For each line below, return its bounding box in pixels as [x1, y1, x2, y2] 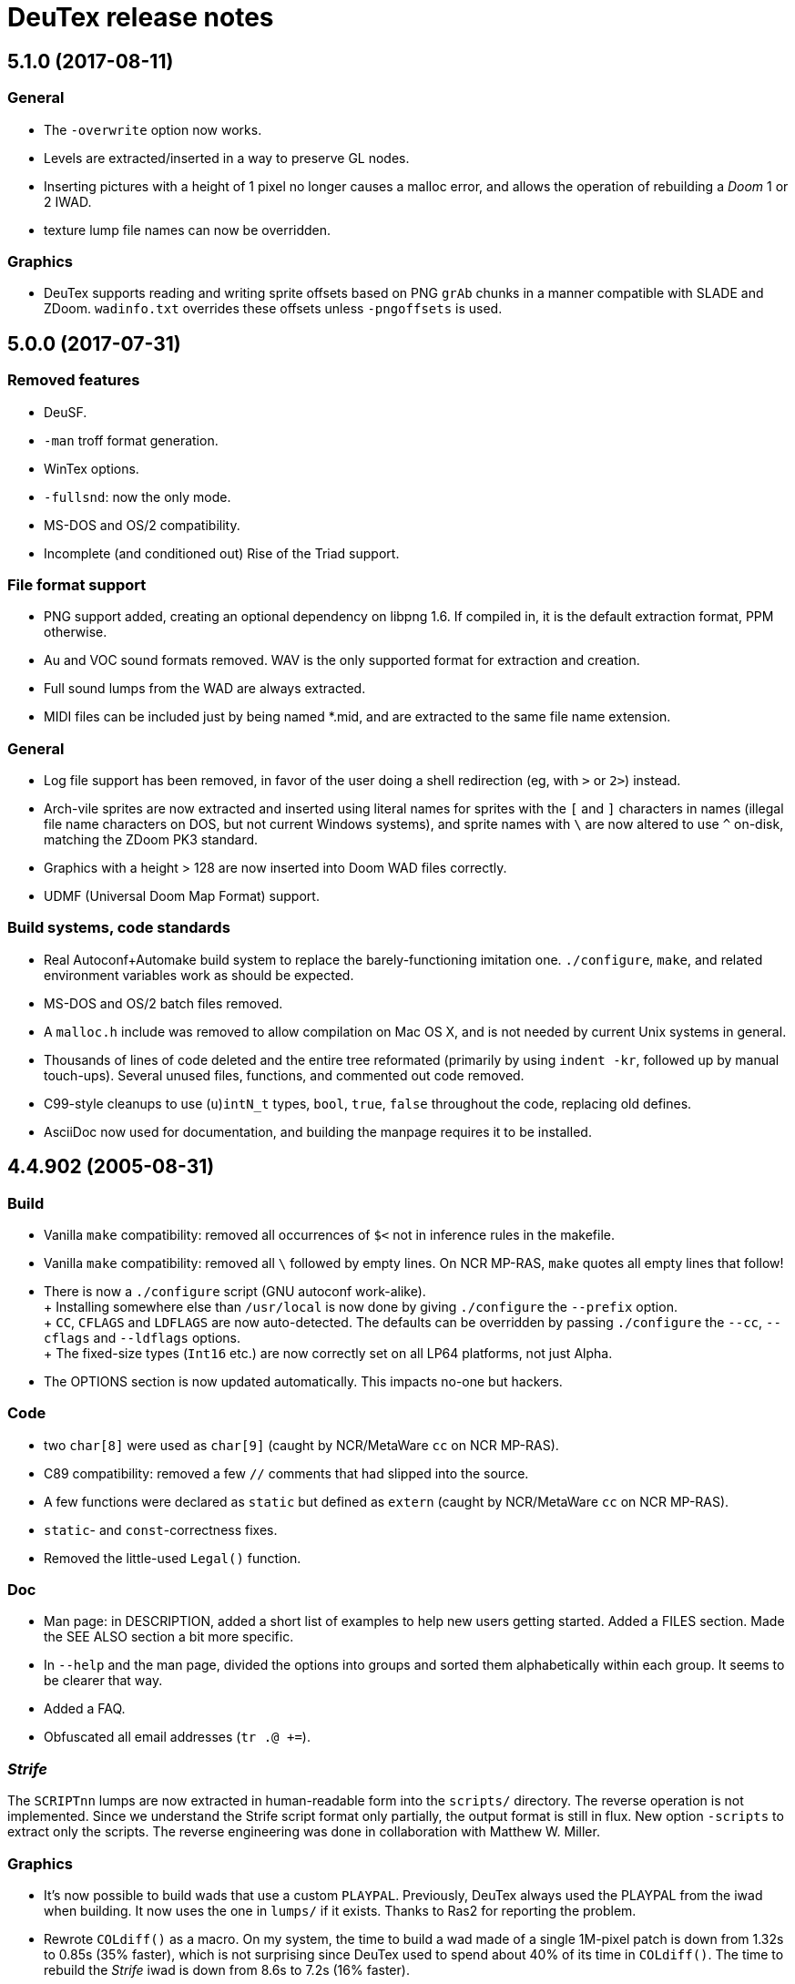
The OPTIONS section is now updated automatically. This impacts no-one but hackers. [44, 1373, 563, 1389]
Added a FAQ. [44, 1701, 126, 1717]
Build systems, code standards [7, 918, 230, 937]
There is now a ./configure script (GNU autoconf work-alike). [44, 1283, 426, 1299]
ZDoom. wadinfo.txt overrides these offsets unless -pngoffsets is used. [44, 301, 503, 317]
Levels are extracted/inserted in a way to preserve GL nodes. [44, 149, 410, 166]
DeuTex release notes [7, 2, 274, 33]
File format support [7, 575, 147, 594]
